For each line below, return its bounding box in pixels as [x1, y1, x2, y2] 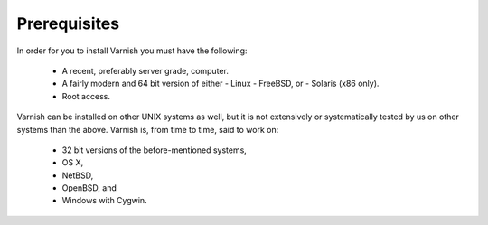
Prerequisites [16, 14, 120, 33]
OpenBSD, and [61, 183, 117, 193]
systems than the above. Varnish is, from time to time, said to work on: [16, 124, 279, 135]
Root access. [61, 90, 110, 101]
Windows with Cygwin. [61, 195, 148, 206]
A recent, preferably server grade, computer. [61, 65, 230, 76]
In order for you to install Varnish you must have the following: [16, 45, 248, 56]
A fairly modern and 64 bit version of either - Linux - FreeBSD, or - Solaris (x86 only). [61, 78, 380, 89]
